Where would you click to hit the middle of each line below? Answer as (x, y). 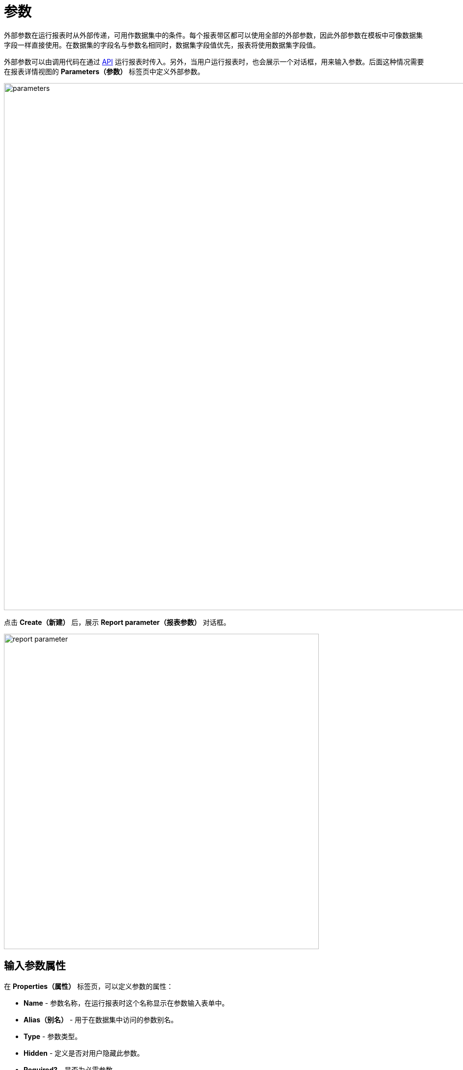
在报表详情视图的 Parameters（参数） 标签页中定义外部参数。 (104, 71)
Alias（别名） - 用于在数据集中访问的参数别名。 (101, 1019)
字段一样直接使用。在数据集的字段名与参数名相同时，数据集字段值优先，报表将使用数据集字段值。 (162, 45)
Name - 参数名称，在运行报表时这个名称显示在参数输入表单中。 (126, 1003)
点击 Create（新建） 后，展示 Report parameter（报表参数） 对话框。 (117, 622)
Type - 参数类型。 (53, 1036)
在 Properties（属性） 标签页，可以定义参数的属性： (89, 986)
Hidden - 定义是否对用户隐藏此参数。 (84, 1053)
